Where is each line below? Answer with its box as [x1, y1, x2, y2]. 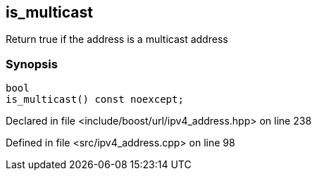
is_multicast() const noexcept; [6, 94, 184, 106]
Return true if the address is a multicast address [6, 33, 228, 46]
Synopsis [6, 56, 58, 71]
